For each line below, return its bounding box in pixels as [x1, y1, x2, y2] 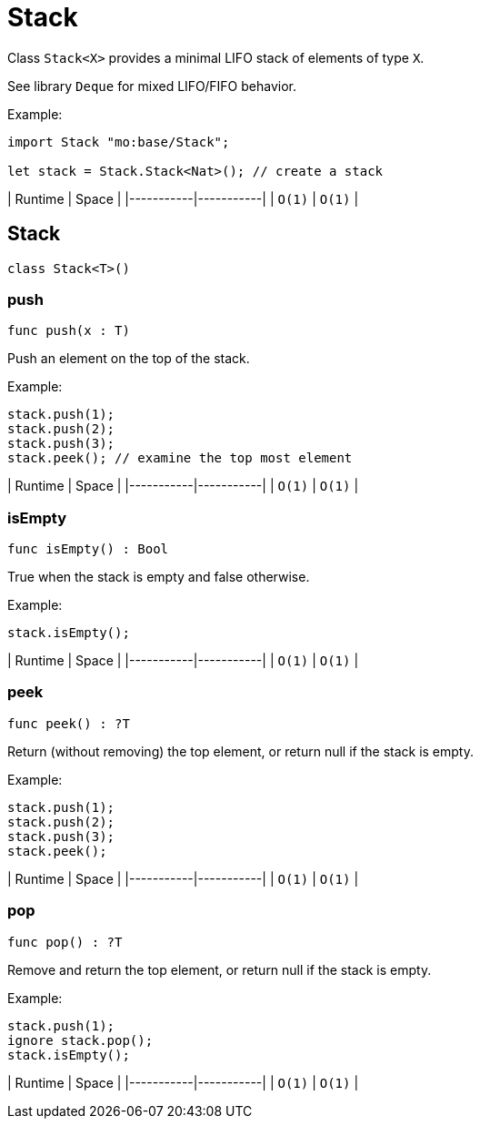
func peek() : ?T [7, 715, 130, 731]
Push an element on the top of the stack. [7, 350, 250, 367]
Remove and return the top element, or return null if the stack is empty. [7, 961, 432, 978]
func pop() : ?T [7, 934, 123, 949]
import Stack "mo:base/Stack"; [7, 134, 230, 149]
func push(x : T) [7, 323, 130, 339]
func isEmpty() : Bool [7, 542, 169, 557]
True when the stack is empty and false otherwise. [7, 569, 310, 585]
